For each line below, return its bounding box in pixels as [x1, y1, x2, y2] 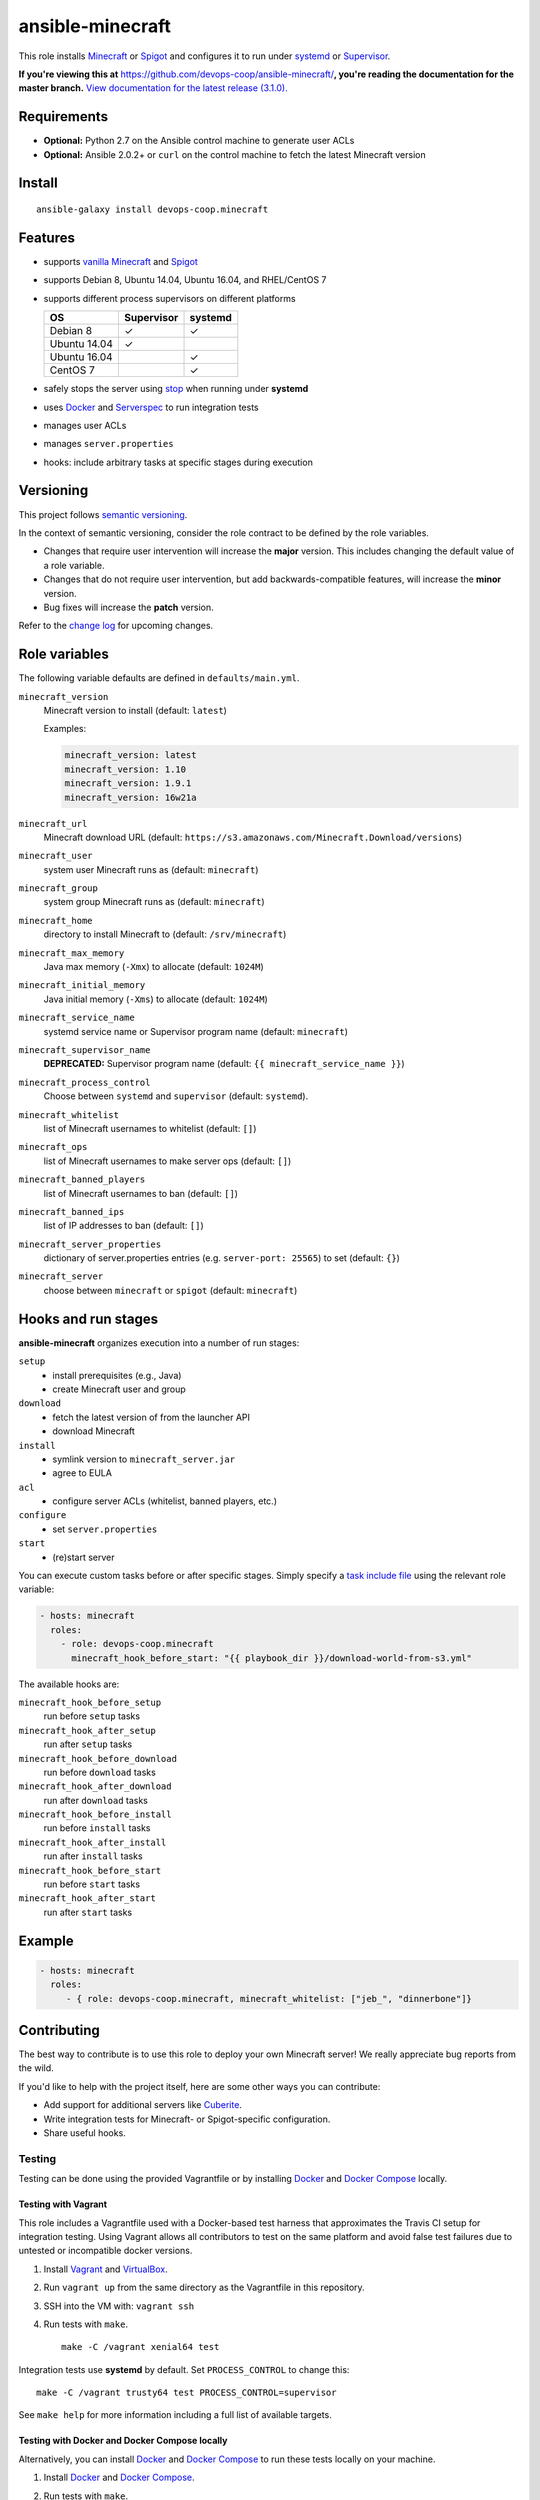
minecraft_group [18, 883, 99, 894]
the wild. [18, 2062, 54, 2074]
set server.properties [52, 1523, 158, 1535]
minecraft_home [18, 915, 94, 926]
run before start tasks [43, 1878, 140, 1890]
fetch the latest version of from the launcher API [52, 1411, 250, 1423]
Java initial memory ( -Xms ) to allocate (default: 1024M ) [43, 993, 269, 1005]
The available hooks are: [18, 1678, 120, 1690]
